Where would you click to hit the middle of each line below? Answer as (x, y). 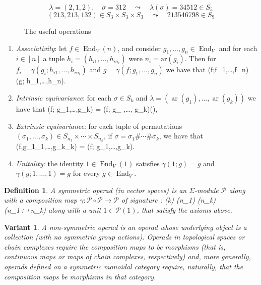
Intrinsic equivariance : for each (64, 97)
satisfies (148, 163)
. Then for (200, 58)
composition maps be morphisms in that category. (80, 276)
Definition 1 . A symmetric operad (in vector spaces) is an (95, 190)
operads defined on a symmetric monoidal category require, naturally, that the (124, 266)
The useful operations (58, 31)
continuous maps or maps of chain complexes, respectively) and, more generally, (127, 256)
